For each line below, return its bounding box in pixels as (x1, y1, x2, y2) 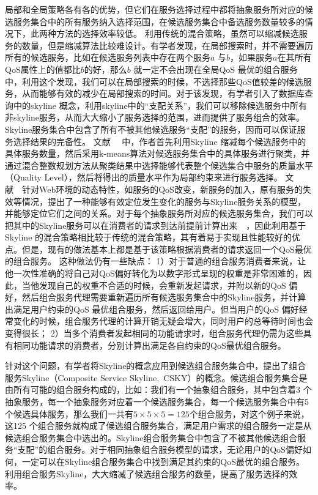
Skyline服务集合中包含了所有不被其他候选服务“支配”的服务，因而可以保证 (5, 122, 297, 135)
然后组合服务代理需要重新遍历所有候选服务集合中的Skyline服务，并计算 (21, 291, 306, 303)
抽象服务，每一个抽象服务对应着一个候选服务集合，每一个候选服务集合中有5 (5, 395, 309, 408)
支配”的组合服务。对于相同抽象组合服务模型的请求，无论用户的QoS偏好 (17, 443, 303, 456)
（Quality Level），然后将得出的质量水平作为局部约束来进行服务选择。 (5, 171, 283, 184)
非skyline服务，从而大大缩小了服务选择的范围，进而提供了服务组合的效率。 (5, 111, 305, 124)
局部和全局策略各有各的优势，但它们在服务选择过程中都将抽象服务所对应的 (5, 3, 305, 15)
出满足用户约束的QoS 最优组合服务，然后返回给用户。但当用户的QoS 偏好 (5, 302, 299, 315)
